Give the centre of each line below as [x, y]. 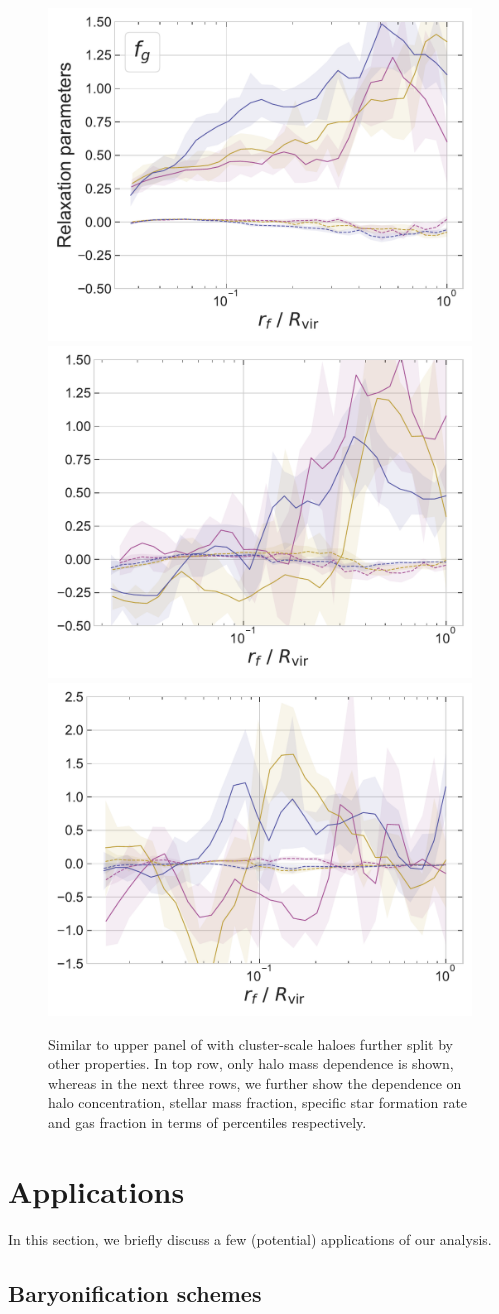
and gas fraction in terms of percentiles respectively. [207, 1121]
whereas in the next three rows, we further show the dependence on [255, 1082]
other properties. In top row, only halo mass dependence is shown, [251, 1063]
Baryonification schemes [135, 1292]
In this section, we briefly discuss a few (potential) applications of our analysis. [250, 1238]
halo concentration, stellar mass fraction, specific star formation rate [258, 1102]
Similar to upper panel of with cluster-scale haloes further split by [250, 1043]
